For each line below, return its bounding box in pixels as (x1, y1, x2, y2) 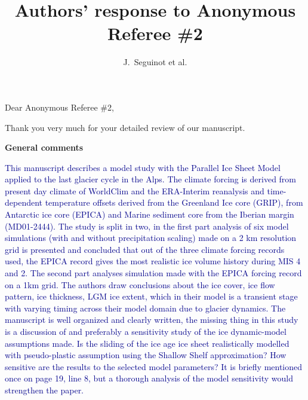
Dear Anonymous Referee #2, (5, 100, 114, 113)
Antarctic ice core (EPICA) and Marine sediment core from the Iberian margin (5, 208, 294, 221)
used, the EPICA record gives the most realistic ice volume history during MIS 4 (5, 255, 301, 267)
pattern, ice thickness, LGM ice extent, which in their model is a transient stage (5, 290, 298, 303)
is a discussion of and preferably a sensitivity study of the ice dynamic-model (5, 325, 287, 337)
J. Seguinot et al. (123, 56, 187, 68)
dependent (5, 196, 43, 209)
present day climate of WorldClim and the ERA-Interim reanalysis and (5, 184, 264, 197)
